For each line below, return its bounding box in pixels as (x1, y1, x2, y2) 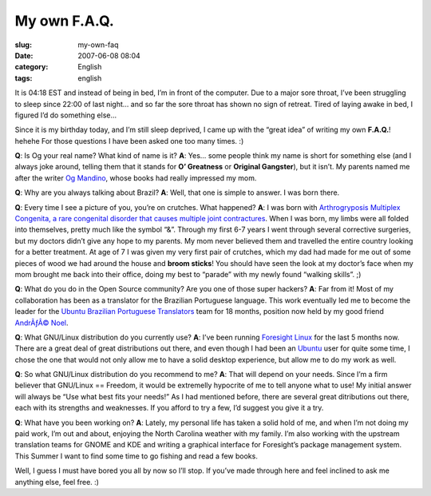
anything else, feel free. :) (14, 477, 100, 486)
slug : (14, 40, 32, 50)
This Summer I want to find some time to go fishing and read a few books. (14, 451, 259, 461)
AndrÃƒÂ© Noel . (14, 318, 69, 327)
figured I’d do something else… (14, 110, 117, 120)
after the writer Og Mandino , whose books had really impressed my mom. (14, 173, 257, 183)
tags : (14, 73, 33, 83)
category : (14, 62, 49, 72)
